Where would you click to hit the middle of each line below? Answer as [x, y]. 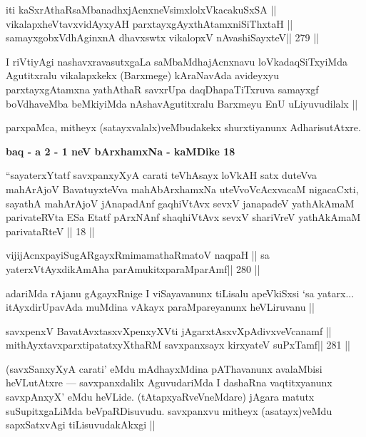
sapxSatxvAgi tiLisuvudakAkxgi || [81, 425]
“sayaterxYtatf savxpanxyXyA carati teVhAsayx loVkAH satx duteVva [161, 175]
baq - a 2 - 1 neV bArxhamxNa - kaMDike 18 [121, 151]
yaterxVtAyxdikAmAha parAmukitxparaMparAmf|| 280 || [133, 268]
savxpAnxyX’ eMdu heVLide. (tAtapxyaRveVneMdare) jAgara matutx [160, 397]
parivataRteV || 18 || [50, 231]
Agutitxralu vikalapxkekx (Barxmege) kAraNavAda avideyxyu [143, 75]
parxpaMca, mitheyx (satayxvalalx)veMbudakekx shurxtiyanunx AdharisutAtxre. [183, 127]
